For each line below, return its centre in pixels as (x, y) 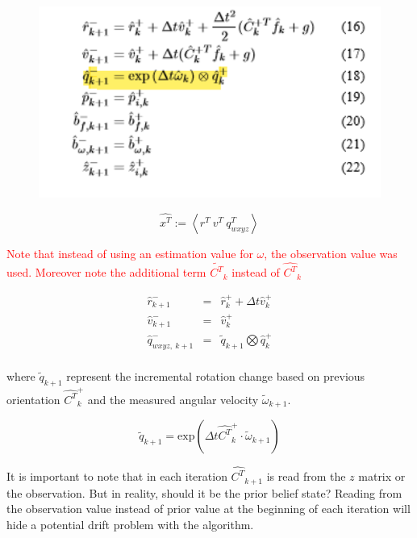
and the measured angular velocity (173, 399)
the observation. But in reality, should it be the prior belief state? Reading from (204, 492)
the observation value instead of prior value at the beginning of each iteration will (208, 509)
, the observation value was (331, 253)
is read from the (306, 476)
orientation (33, 399)
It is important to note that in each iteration (117, 476)
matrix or (382, 476)
